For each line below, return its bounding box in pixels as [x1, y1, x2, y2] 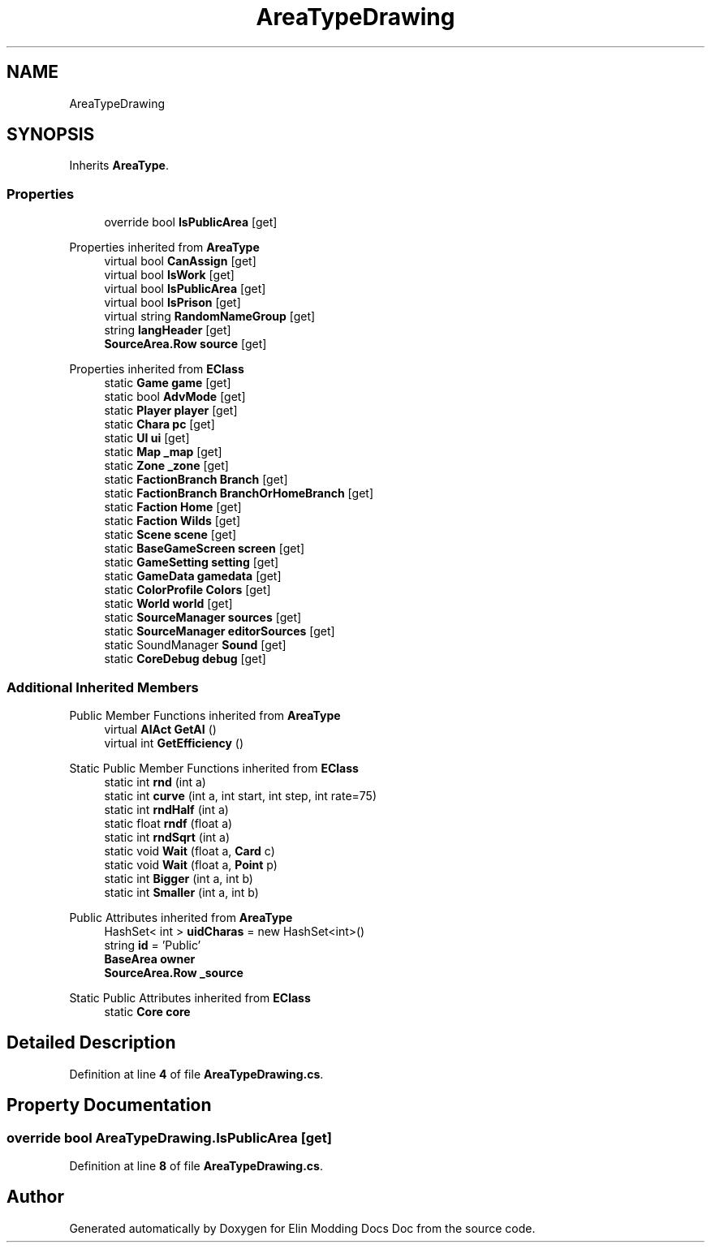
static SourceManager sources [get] [104, 610, 302, 625]
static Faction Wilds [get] [104, 514, 241, 528]
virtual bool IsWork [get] [104, 268, 235, 282]
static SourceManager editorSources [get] [104, 624, 335, 639]
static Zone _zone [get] [104, 459, 229, 473]
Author [6, 1187, 64, 1208]
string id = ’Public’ [104, 937, 201, 952]
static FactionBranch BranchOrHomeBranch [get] [104, 486, 373, 501]
